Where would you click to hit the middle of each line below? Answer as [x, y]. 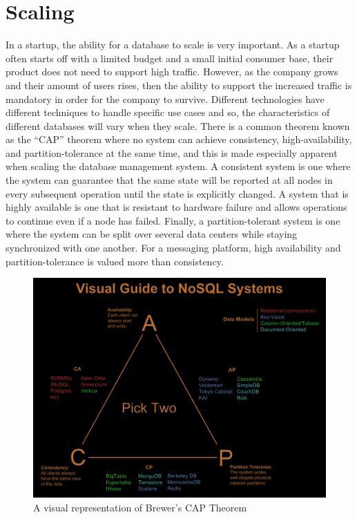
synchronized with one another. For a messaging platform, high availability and [173, 248]
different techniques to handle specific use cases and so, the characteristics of [168, 112]
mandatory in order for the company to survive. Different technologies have [165, 98]
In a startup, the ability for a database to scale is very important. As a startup [173, 45]
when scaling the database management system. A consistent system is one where [178, 166]
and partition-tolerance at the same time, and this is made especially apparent [172, 152]
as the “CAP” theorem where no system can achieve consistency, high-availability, [179, 139]
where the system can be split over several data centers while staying [152, 234]
